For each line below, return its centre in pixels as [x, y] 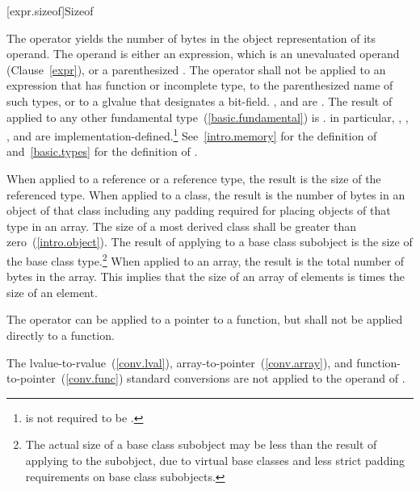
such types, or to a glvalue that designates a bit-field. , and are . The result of [199, 101]
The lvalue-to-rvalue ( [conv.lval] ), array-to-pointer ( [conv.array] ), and [180, 362]
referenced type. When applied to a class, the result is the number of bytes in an [206, 194]
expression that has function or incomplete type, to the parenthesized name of [200, 85]
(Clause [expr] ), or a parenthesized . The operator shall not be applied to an [196, 69]
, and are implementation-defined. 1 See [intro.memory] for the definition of [192, 134]
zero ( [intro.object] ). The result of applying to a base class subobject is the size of [210, 242]
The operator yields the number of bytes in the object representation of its [191, 38]
